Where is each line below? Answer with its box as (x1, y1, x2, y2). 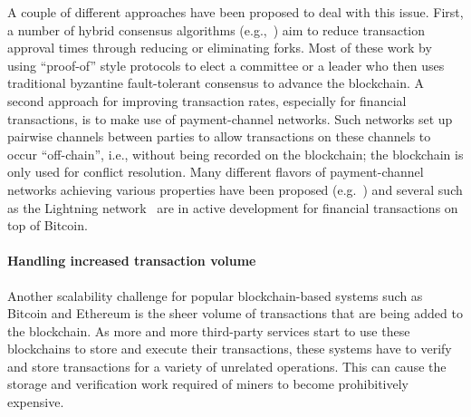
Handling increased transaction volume (7, 251, 256, 270)
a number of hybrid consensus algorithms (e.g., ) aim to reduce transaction (7, 20, 426, 39)
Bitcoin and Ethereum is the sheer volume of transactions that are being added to (7, 304, 463, 323)
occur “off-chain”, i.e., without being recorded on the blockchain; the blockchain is (7, 144, 464, 163)
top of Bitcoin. (7, 216, 88, 235)
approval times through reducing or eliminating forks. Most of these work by (7, 38, 432, 57)
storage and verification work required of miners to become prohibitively (7, 374, 409, 393)
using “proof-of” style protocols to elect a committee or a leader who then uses (7, 55, 445, 74)
